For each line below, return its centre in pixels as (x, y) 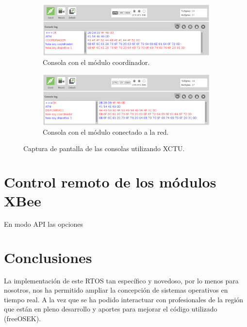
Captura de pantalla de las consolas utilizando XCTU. (104, 148)
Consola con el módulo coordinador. (96, 62)
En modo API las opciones (44, 224)
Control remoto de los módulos (110, 181)
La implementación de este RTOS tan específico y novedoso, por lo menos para (121, 280)
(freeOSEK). (23, 318)
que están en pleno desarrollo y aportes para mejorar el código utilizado (111, 309)
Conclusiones (48, 257)
